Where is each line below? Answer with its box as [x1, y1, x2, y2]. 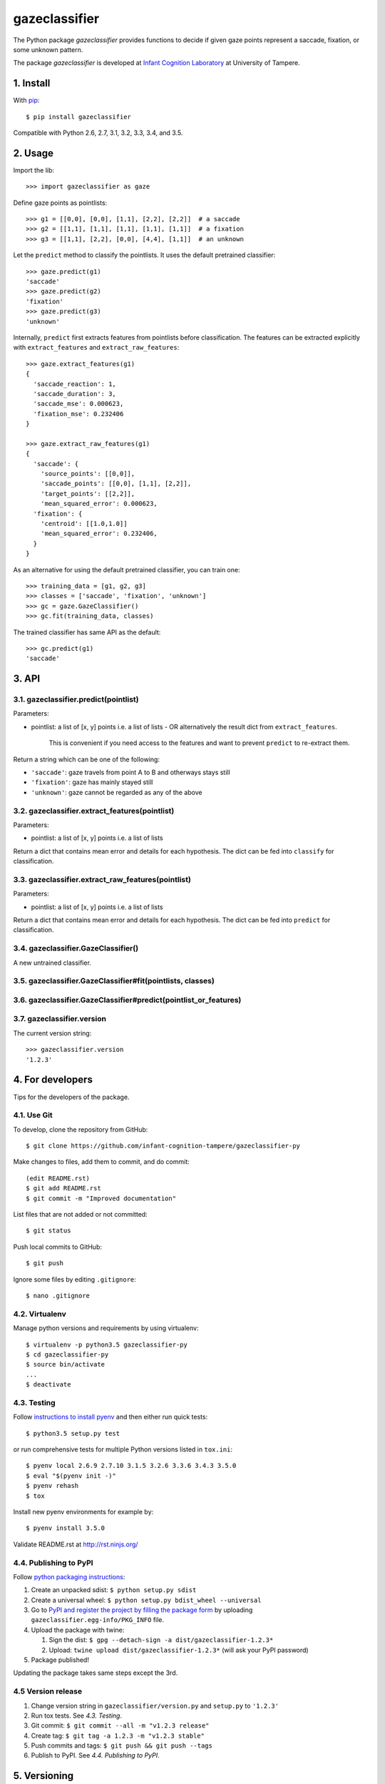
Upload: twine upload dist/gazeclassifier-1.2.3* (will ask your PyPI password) [48, 1646, 309, 1654]
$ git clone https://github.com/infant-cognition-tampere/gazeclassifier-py [26, 1142, 301, 1150]
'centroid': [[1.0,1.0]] [40, 520, 128, 528]
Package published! [31, 1656, 89, 1664]
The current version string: [13, 1028, 92, 1038]
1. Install [13, 77, 51, 89]
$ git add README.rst [26, 1185, 101, 1192]
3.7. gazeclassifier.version [13, 1014, 107, 1024]
